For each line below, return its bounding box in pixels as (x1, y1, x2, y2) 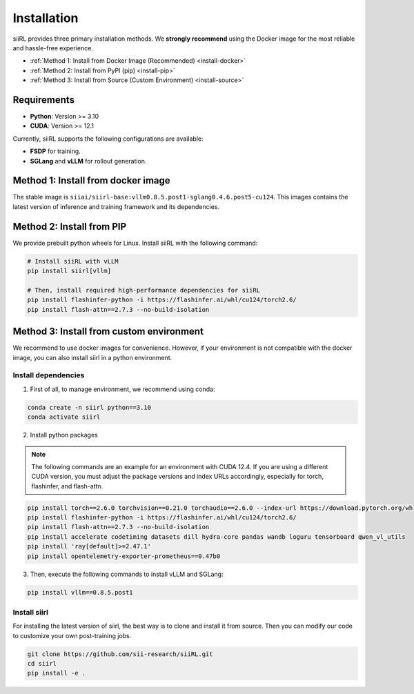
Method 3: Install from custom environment (12, 326, 204, 337)
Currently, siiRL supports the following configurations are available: (12, 135, 204, 143)
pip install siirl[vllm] (27, 267, 112, 275)
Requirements (12, 94, 75, 106)
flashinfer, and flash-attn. (31, 482, 103, 490)
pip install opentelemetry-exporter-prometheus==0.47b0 (27, 552, 221, 560)
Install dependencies (12, 370, 85, 380)
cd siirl (27, 660, 57, 668)
